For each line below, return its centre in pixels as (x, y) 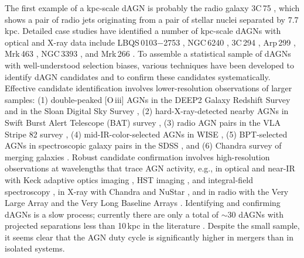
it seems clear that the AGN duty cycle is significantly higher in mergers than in (149, 237)
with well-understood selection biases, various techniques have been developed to (150, 65)
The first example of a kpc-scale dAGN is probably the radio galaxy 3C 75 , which (152, 8)
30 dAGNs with (255, 214)
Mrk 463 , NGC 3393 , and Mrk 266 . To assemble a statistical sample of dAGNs (148, 54)
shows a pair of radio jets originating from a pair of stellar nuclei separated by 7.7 (152, 19)
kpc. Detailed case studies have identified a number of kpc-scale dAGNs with (143, 31)
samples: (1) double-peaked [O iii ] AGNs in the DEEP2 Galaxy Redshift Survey (148, 99)
